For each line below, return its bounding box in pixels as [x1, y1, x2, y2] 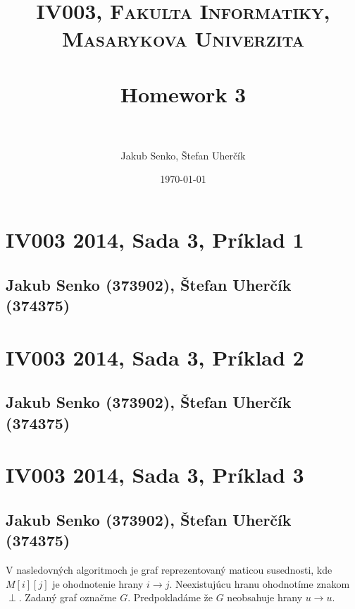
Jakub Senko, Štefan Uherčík [120, 147, 246, 162]
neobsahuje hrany [227, 590, 303, 605]
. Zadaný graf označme [18, 590, 117, 605]
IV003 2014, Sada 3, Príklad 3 [6, 460, 304, 489]
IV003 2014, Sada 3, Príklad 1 [6, 225, 304, 254]
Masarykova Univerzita [62, 24, 304, 53]
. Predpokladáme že [127, 590, 213, 605]
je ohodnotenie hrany [52, 576, 144, 591]
